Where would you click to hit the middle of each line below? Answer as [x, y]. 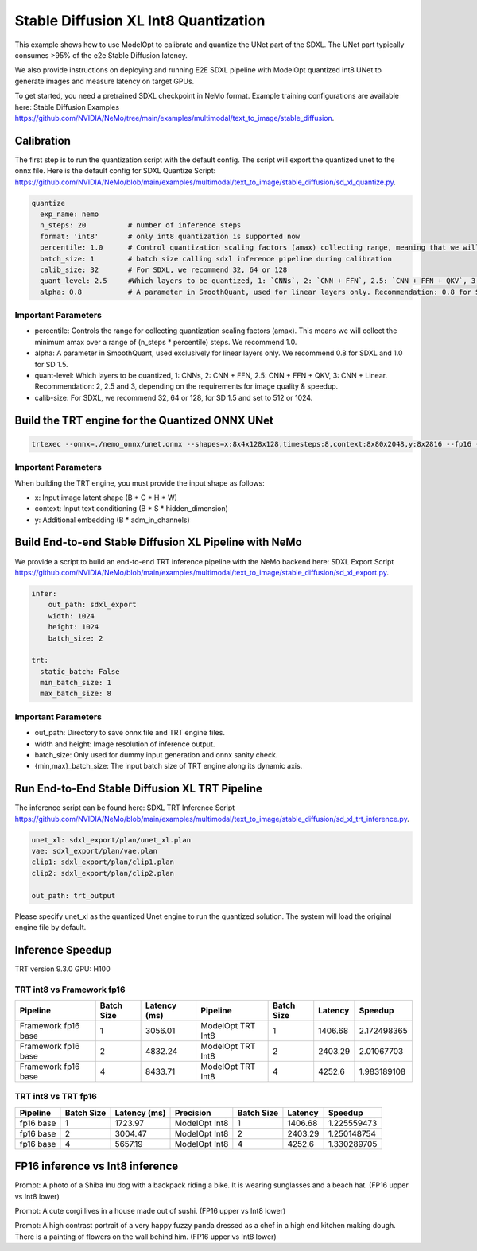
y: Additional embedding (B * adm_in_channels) [112, 520]
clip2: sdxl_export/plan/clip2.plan [103, 873]
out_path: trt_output [74, 895]
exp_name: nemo [70, 214]
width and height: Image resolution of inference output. [125, 744]
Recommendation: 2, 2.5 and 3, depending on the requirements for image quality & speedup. [186, 386]
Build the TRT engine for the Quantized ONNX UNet [144, 420]
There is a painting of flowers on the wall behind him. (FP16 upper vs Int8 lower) [146, 1237]
